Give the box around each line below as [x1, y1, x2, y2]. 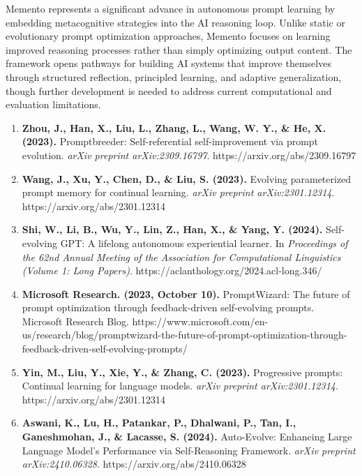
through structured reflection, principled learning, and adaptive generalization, [6, 69, 342, 84]
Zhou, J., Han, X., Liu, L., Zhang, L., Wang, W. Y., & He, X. [22, 120, 326, 135]
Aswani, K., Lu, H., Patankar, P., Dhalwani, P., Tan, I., [22, 415, 296, 430]
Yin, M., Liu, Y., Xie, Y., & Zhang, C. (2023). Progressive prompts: [22, 364, 343, 379]
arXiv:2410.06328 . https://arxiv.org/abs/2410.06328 [22, 456, 246, 471]
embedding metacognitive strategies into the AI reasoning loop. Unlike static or [6, 15, 345, 29]
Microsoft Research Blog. [22, 313, 129, 328]
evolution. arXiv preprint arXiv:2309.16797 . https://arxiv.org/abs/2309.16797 [22, 147, 356, 162]
